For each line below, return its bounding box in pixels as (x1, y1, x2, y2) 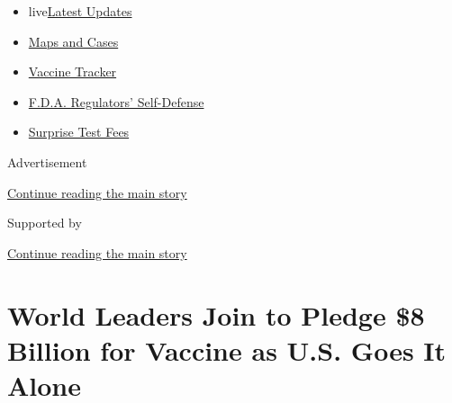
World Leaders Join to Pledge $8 (7, 296, 425, 333)
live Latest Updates (28, 2, 132, 20)
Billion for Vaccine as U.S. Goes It (7, 331, 447, 368)
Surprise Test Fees (28, 122, 130, 141)
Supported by (7, 213, 82, 232)
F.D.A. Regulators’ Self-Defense (28, 92, 204, 111)
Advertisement (7, 152, 87, 171)
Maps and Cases (28, 31, 119, 50)
